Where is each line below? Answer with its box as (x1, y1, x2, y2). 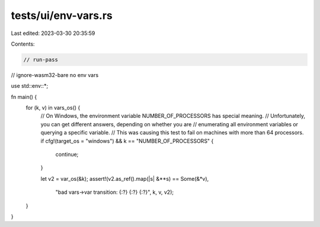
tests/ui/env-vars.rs (11, 9, 113, 22)
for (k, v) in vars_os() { (25, 104, 81, 111)
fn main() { (11, 93, 37, 100)
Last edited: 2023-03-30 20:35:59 (11, 30, 95, 37)
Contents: (11, 40, 35, 47)
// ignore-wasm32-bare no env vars (11, 71, 99, 78)
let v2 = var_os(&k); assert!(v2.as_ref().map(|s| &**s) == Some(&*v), (40, 175, 209, 182)
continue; (55, 151, 79, 158)
